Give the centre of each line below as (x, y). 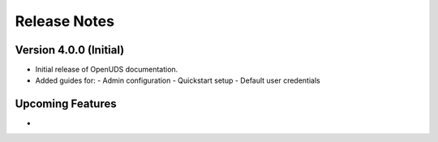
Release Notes (65, 21)
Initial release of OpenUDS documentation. (107, 70)
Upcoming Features (66, 104)
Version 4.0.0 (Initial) (70, 50)
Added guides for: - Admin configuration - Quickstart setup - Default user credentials (178, 80)
